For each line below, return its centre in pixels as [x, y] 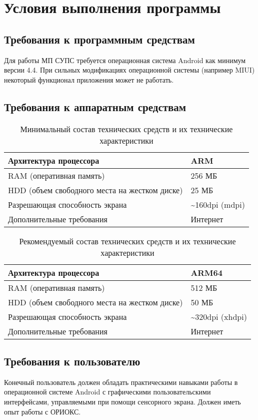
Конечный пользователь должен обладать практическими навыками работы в [121, 382]
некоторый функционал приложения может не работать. [89, 79]
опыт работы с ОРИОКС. [42, 411]
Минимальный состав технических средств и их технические [126, 129]
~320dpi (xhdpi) [219, 316]
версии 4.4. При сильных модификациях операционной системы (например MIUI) [129, 70]
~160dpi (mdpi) [218, 204]
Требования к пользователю [72, 361]
